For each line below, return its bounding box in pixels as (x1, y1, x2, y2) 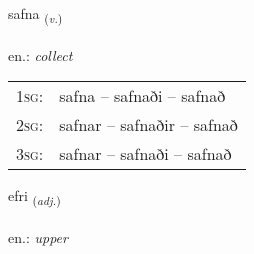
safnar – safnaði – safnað (59, 142, 232, 166)
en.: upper (8, 227, 68, 248)
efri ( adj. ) (8, 185, 61, 209)
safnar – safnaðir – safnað (59, 113, 238, 137)
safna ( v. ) (8, 3, 63, 26)
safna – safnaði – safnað (59, 84, 226, 108)
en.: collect (8, 44, 73, 65)
